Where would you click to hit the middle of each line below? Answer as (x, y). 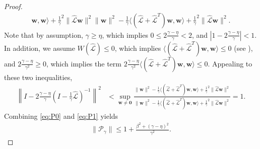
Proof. (13, 6)
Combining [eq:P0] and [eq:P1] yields (61, 116)
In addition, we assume (40, 48)
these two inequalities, (38, 77)
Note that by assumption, (44, 34)
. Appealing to (230, 63)
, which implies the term (84, 63)
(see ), (243, 48)
